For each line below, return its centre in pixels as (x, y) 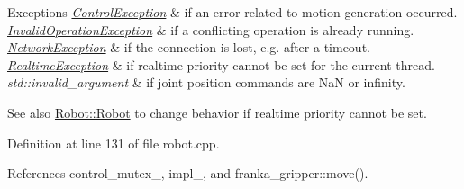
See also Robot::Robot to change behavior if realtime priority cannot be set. (217, 112)
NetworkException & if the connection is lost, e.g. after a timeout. (189, 47)
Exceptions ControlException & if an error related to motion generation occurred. (232, 12)
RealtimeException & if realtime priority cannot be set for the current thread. (221, 64)
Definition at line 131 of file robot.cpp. (114, 143)
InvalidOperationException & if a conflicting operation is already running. (211, 29)
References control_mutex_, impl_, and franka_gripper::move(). (188, 173)
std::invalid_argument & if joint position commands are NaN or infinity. (206, 82)
